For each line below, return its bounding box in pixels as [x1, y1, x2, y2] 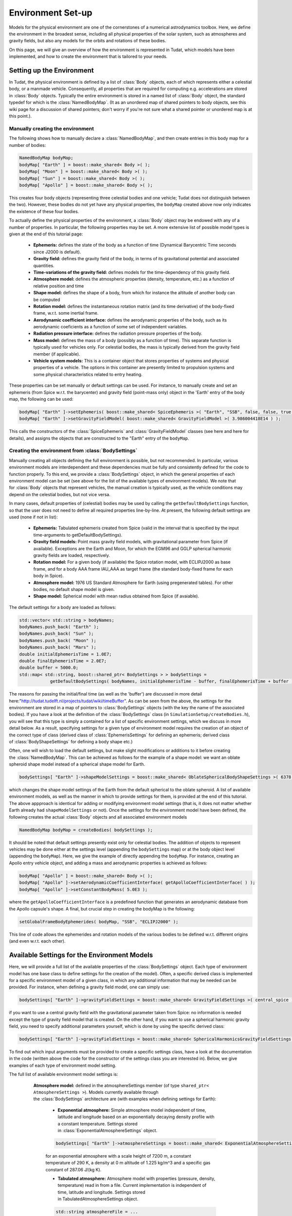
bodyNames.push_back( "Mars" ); [19, 644, 97, 650]
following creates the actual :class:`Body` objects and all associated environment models [9, 814, 187, 820]
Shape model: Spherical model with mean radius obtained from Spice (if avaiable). [33, 593, 200, 599]
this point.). [9, 113, 32, 119]
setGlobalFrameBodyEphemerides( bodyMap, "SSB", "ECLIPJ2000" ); [19, 919, 179, 924]
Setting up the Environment [9, 66, 94, 74]
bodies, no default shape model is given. [33, 586, 115, 592]
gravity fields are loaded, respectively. [33, 552, 110, 558]
